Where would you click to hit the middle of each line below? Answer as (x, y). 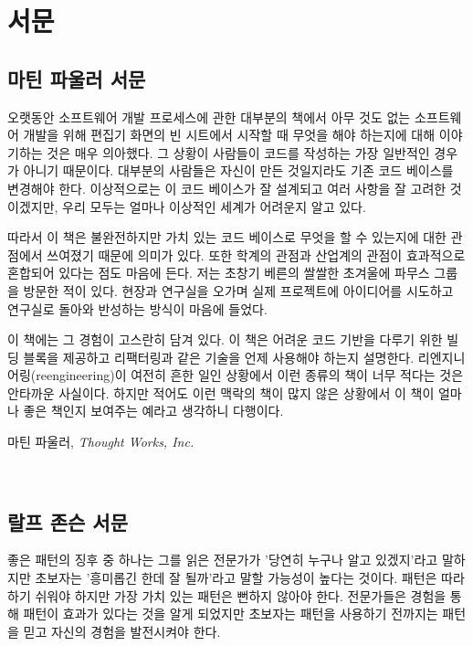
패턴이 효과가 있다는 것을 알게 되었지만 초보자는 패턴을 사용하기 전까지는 (231, 614)
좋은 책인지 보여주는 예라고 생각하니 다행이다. (153, 411)
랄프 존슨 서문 (68, 521)
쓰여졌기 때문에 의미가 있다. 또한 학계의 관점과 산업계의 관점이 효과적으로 (256, 254)
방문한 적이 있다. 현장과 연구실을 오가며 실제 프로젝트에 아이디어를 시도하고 (238, 290)
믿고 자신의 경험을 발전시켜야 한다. (122, 631)
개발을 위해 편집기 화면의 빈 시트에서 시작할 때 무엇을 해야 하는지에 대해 (229, 135)
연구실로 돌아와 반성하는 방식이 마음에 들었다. (137, 308)
